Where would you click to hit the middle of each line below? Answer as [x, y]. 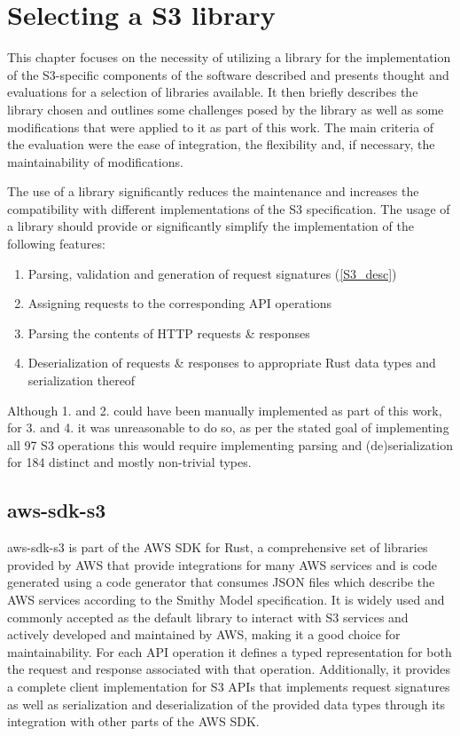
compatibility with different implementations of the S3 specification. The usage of [229, 208]
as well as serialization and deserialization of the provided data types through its [226, 704]
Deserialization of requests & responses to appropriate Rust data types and [232, 363]
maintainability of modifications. [95, 161]
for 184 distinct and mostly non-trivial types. [129, 462]
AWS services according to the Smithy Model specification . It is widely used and [226, 599]
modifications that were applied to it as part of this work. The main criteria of [221, 127]
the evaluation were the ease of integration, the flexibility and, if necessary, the [221, 144]
